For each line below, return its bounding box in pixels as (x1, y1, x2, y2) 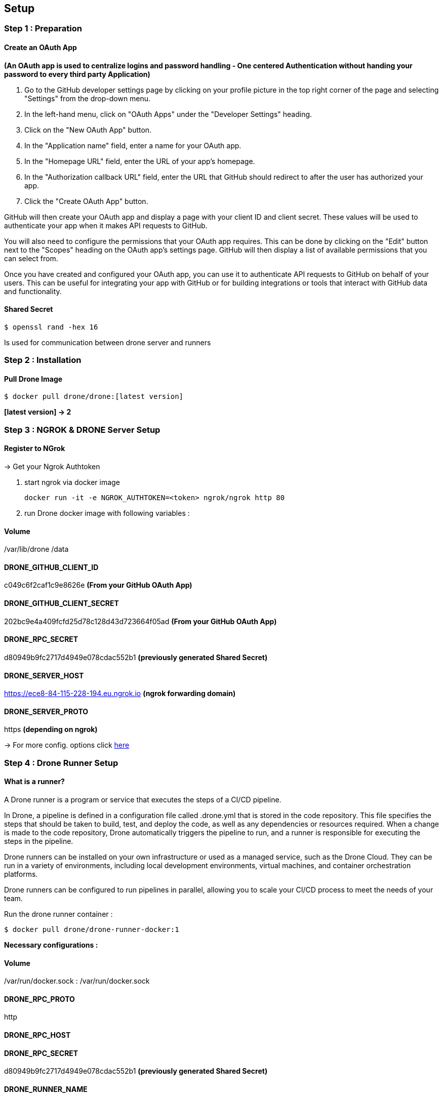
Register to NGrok (4, 444, 65, 453)
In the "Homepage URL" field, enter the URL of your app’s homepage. (24, 156, 255, 166)
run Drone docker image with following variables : (24, 509, 190, 518)
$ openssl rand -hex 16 (4, 322, 98, 331)
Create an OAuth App (4, 43, 77, 52)
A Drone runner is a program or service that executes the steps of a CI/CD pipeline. (4, 795, 281, 804)
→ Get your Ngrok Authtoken (4, 462, 100, 471)
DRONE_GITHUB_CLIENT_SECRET (4, 599, 119, 608)
